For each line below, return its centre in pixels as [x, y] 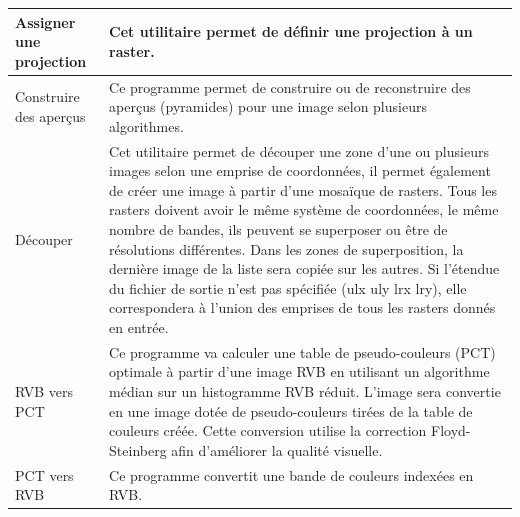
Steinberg [138, 449]
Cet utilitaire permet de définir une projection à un [291, 31]
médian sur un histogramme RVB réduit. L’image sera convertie [305, 390]
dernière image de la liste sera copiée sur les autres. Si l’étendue [304, 268]
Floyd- [451, 430]
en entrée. [139, 326]
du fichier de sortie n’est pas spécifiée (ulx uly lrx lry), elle [288, 287]
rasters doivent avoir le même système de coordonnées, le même [304, 209]
